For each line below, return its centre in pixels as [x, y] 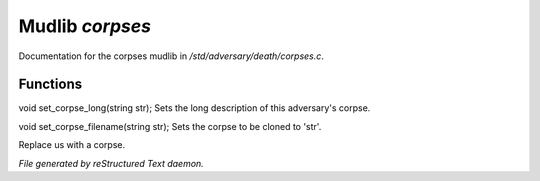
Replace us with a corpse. [71, 145]
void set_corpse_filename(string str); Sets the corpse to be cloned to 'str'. [170, 126]
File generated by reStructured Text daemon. [111, 163]
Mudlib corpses [85, 26]
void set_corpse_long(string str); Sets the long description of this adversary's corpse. [194, 108]
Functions [50, 84]
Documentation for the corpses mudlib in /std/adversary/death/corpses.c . [171, 56]
